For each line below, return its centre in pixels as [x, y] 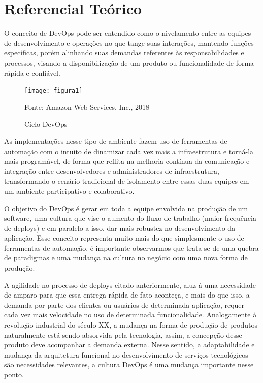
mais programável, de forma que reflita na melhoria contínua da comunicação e [127, 161]
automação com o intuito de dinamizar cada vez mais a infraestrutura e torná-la [129, 151]
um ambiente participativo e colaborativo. [69, 190]
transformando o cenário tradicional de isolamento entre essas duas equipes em [127, 181]
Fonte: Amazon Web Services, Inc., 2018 [87, 107]
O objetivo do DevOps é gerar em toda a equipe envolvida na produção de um [126, 208]
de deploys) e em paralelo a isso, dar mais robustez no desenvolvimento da [120, 228]
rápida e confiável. [32, 72]
